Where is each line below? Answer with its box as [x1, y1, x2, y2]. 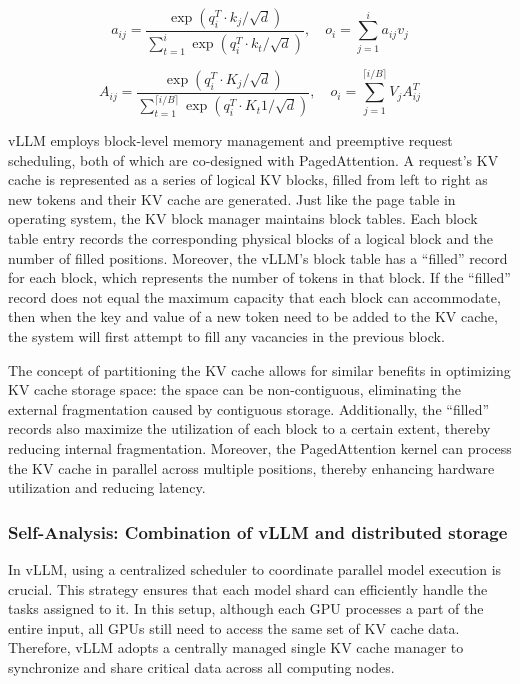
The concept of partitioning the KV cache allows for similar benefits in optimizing [8, 359, 511, 380]
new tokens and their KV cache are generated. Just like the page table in [8, 188, 456, 209]
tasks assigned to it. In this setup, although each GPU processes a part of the [8, 598, 484, 619]
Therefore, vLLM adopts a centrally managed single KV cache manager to [8, 637, 464, 658]
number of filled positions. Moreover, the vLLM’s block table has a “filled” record [8, 247, 508, 268]
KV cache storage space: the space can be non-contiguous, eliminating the [8, 379, 461, 400]
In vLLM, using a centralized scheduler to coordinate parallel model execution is [8, 559, 502, 580]
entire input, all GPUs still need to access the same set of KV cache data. [8, 617, 460, 638]
